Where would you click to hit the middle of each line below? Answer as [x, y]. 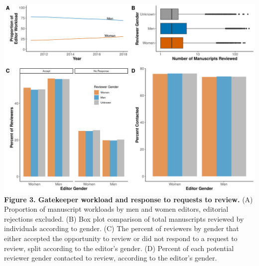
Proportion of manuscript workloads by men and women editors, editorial [116, 209]
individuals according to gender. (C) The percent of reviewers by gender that [122, 228]
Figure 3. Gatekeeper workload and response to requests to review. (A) [129, 199]
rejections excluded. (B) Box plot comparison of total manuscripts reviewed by [124, 218]
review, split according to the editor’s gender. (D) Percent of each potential [119, 248]
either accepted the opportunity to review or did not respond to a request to [121, 238]
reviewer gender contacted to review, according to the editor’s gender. [111, 258]
